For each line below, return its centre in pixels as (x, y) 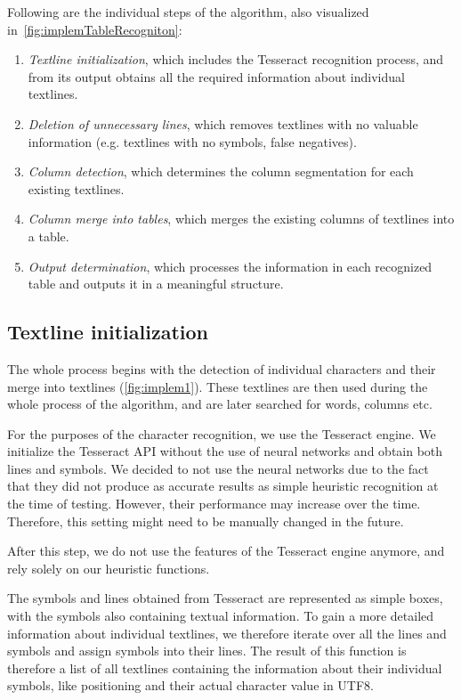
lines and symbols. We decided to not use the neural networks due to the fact (218, 468)
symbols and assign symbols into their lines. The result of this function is (207, 651)
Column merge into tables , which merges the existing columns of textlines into (241, 219)
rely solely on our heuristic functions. (109, 568)
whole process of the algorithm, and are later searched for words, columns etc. (220, 404)
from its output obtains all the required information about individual (216, 76)
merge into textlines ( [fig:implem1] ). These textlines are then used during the (218, 386)
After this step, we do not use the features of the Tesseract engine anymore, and (226, 551)
